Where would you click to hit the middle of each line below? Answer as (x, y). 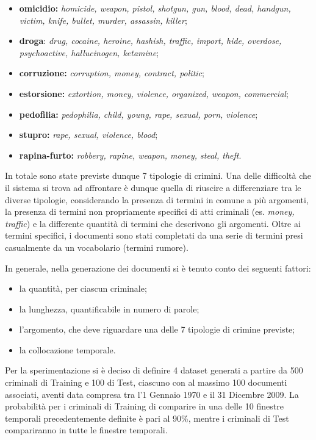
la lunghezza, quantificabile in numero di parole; (109, 308)
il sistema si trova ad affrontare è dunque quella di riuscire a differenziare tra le (153, 187)
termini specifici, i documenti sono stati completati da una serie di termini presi (154, 235)
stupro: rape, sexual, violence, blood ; (88, 135)
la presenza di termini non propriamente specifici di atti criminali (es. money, (150, 211)
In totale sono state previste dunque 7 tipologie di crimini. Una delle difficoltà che (158, 175)
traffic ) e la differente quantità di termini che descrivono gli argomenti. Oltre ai (153, 223)
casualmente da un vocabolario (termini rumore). (97, 247)
